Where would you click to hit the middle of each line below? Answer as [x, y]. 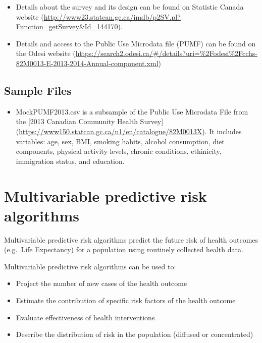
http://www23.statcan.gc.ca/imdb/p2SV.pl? [112, 16]
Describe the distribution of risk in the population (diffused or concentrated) [135, 334]
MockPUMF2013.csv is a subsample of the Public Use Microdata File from [132, 111]
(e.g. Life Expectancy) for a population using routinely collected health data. [124, 249]
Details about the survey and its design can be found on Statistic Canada [130, 7]
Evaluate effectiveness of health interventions [85, 317]
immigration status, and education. [70, 161]
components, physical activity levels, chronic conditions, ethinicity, [119, 151]
